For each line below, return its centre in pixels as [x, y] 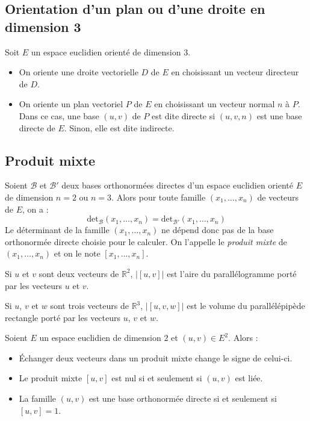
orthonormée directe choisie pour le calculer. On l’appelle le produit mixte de [146, 241]
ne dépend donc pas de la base [218, 230]
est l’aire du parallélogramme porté [232, 273]
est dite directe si [183, 115]
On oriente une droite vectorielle [79, 72]
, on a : [36, 209]
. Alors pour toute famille [159, 197]
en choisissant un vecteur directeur [235, 72]
